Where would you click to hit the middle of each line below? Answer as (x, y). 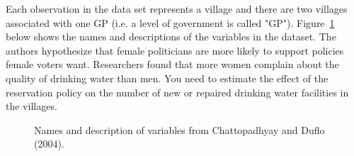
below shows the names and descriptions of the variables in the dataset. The (171, 37)
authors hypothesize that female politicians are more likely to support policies (175, 50)
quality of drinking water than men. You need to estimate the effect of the (167, 78)
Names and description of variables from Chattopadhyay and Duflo (179, 129)
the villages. (32, 106)
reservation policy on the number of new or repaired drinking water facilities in (177, 92)
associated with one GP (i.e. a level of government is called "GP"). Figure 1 (170, 22)
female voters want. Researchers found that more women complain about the (172, 64)
